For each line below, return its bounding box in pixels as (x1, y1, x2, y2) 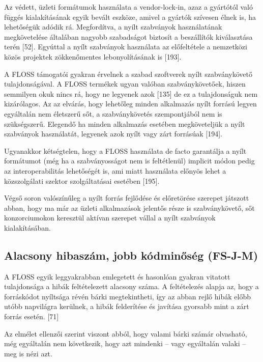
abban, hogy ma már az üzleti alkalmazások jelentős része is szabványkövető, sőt (4, 202, 255, 213)
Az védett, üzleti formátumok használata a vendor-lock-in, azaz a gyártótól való (4, 2, 253, 12)
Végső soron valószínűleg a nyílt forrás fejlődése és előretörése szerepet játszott (4, 192, 249, 203)
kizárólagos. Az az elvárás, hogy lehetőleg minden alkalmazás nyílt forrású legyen (4, 98, 257, 109)
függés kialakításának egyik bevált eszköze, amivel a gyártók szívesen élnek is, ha (4, 11, 256, 22)
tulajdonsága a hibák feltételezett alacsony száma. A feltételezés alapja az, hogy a (4, 281, 259, 292)
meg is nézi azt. (4, 348, 52, 358)
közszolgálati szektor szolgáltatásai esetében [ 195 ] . (4, 175, 160, 186)
